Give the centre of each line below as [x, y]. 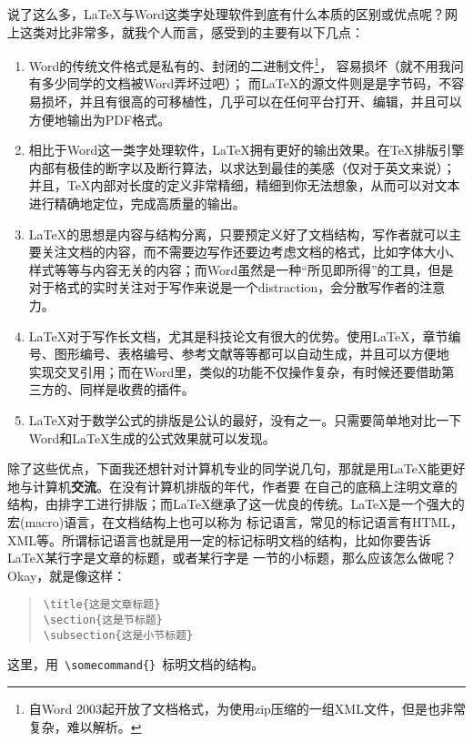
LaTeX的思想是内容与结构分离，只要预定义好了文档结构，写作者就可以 [239, 234]
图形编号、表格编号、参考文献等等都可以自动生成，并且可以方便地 [252, 354]
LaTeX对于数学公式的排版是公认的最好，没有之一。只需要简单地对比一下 [245, 419]
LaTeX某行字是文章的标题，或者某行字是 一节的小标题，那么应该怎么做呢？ [232, 558]
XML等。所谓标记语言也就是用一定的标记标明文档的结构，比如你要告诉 [220, 539]
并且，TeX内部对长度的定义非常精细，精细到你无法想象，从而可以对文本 [244, 185]
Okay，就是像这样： [67, 575]
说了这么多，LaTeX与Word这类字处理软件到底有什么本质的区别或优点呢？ [226, 14]
